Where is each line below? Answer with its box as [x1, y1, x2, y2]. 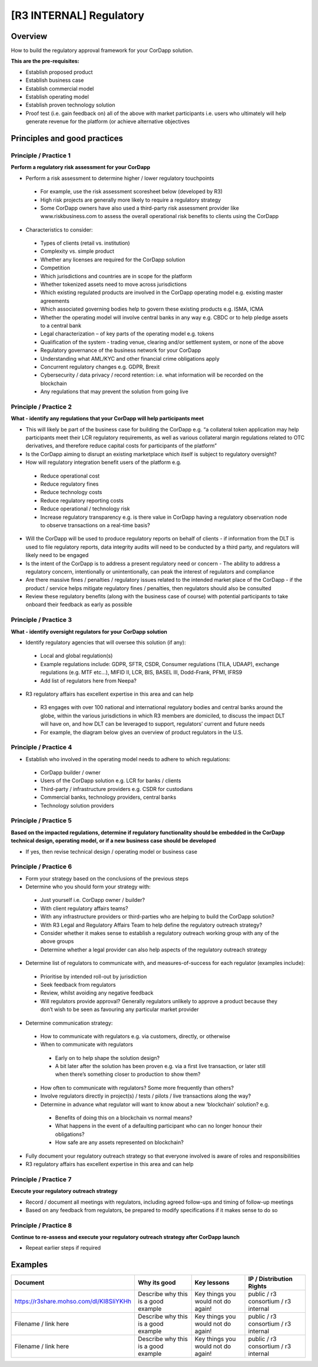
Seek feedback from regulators [40, 981, 116, 988]
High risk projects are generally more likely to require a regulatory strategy [40, 196, 221, 203]
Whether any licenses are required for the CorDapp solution [40, 256, 185, 263]
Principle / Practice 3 [11, 616, 72, 624]
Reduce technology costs [40, 489, 102, 496]
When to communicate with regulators [40, 1041, 134, 1048]
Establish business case [25, 77, 84, 84]
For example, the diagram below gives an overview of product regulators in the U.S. [40, 729, 243, 736]
